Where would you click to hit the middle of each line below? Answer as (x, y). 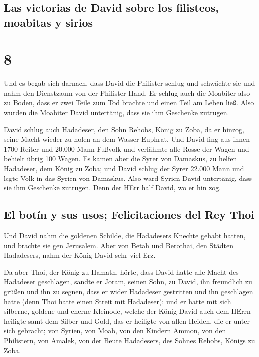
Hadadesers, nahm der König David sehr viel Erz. (80, 255)
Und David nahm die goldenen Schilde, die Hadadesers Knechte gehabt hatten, (125, 236)
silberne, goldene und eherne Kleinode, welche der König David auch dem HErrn (127, 311)
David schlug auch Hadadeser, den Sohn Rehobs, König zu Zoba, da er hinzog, (124, 129)
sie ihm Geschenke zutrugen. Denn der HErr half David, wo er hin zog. (113, 188)
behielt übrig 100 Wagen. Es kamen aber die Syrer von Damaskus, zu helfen (121, 158)
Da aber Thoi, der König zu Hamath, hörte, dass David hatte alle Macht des (121, 271)
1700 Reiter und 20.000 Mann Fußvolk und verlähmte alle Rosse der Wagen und (127, 148)
